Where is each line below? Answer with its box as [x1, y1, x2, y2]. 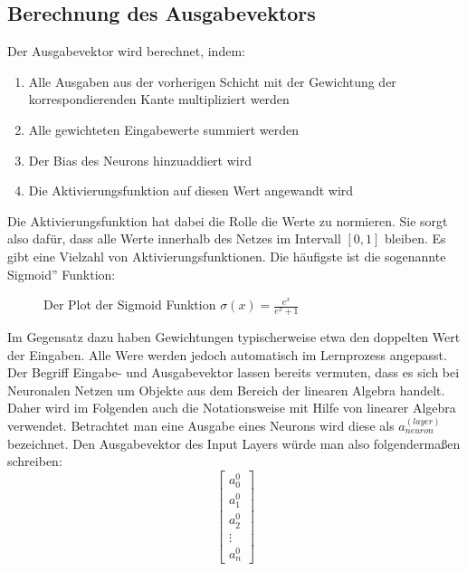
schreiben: [7, 452, 62, 471]
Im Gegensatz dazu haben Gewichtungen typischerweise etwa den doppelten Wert [7, 327, 461, 346]
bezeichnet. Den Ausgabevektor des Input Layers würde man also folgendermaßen [7, 433, 461, 452]
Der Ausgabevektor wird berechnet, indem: [7, 42, 245, 61]
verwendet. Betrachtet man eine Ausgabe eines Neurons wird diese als [7, 415, 395, 434]
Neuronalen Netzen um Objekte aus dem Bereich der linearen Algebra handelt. [7, 380, 445, 399]
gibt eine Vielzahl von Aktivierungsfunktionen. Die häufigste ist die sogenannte [7, 246, 446, 265]
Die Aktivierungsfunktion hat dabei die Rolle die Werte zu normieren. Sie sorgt [7, 211, 448, 230]
